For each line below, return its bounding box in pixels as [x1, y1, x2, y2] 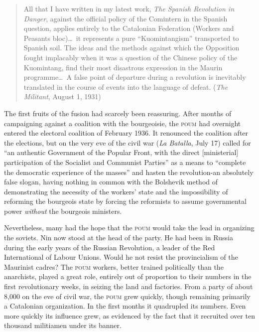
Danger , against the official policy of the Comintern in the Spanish [23, 13, 228, 23]
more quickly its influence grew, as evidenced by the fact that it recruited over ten [4, 310, 255, 321]
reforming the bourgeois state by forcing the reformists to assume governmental [4, 196, 247, 206]
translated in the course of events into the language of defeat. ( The [23, 81, 228, 92]
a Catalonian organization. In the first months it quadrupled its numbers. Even [4, 301, 246, 311]
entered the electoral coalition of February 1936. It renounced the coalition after [4, 128, 249, 138]
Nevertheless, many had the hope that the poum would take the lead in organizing [4, 222, 255, 233]
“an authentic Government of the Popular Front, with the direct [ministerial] [4, 147, 239, 158]
